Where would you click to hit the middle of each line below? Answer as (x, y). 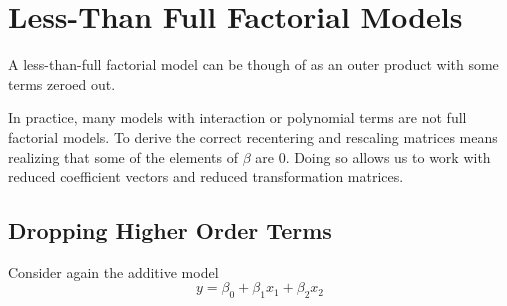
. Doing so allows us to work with (388, 156)
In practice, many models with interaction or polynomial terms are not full (237, 117)
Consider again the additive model (113, 271)
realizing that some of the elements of (123, 156)
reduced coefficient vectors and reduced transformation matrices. (206, 176)
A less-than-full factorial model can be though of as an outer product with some (253, 64)
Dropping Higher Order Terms (170, 230)
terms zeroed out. (62, 83)
